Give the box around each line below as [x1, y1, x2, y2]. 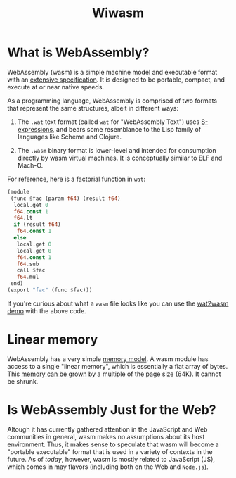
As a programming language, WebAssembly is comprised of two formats [7, 96, 218, 105]
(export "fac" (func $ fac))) [7, 287, 93, 294]
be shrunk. [7, 377, 39, 385]
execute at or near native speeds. [7, 82, 104, 91]
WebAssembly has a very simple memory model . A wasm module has [7, 354, 209, 363]
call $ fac [16, 267, 46, 274]
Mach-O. [17, 161, 44, 170]
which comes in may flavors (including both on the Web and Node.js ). [7, 463, 209, 471]
